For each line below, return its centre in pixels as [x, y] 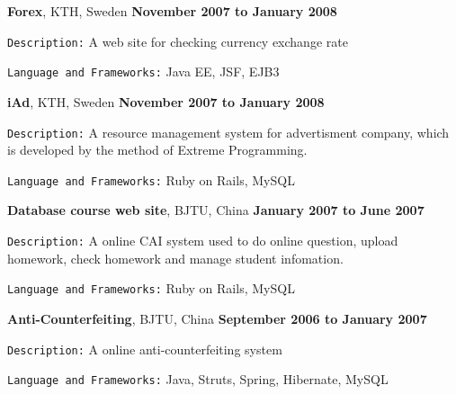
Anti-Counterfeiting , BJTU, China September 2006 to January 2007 [217, 318]
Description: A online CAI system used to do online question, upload [203, 240]
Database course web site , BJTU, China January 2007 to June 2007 [216, 210]
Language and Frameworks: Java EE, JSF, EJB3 [143, 72]
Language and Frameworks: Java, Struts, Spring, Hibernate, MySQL [198, 379]
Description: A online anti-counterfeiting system [145, 349]
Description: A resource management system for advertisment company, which [228, 132]
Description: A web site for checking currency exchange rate [178, 41]
